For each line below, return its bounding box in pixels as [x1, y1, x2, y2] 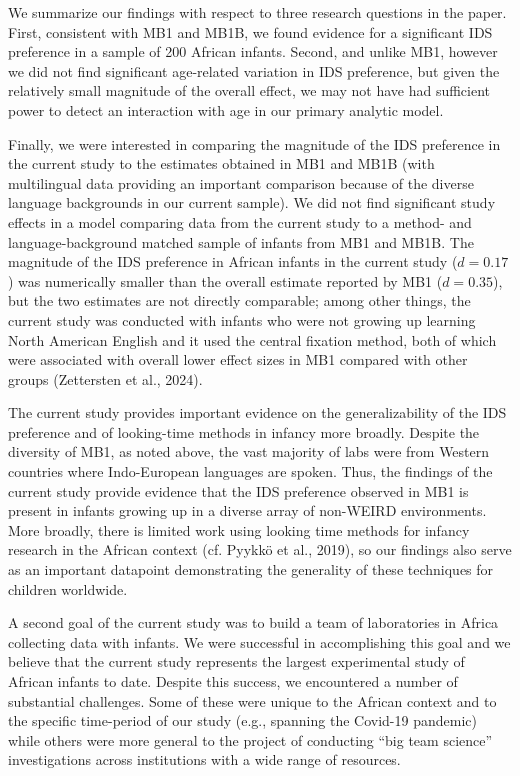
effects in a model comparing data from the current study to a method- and [8, 211, 472, 232]
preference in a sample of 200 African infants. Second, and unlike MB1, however [8, 41, 498, 62]
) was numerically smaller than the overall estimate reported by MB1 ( [8, 270, 443, 291]
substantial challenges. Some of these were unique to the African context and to [8, 690, 497, 711]
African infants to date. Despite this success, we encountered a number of [8, 671, 458, 691]
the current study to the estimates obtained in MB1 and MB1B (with [8, 153, 435, 174]
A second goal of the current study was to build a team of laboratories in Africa [8, 612, 499, 633]
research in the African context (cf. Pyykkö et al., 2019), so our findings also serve [8, 539, 512, 560]
